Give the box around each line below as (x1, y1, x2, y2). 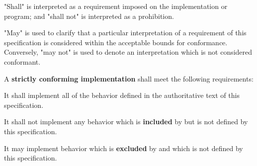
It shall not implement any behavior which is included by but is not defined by (4, 116, 248, 127)
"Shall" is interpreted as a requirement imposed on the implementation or (4, 1, 228, 11)
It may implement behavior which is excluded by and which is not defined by (4, 143, 243, 153)
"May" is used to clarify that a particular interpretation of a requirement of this (4, 27, 247, 38)
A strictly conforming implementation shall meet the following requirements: (4, 73, 254, 83)
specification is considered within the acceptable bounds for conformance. (4, 37, 228, 47)
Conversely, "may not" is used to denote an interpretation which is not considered (4, 47, 253, 57)
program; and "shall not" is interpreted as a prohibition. (4, 10, 174, 21)
